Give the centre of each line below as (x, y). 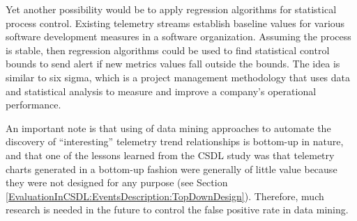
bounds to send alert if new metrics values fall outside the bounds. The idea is (173, 64)
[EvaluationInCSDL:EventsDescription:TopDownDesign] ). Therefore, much (165, 196)
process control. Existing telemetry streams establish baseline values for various (175, 23)
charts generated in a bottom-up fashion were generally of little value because (172, 169)
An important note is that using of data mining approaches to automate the (168, 128)
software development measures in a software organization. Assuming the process (178, 36)
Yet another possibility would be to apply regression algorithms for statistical (171, 9)
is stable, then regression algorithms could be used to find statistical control (168, 50)
